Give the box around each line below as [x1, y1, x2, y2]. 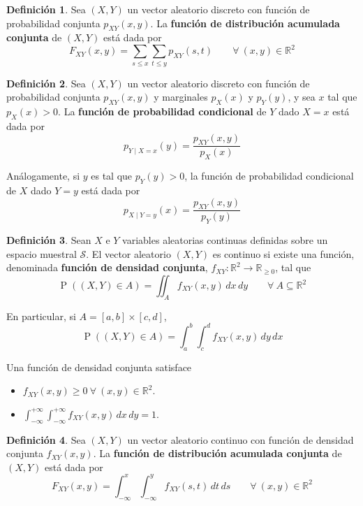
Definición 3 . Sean [6, 233, 91, 247]
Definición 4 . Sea [6, 432, 86, 447]
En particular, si [6, 308, 76, 323]
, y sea [288, 89, 316, 104]
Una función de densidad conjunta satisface [6, 359, 192, 374]
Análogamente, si [6, 168, 80, 183]
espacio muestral [6, 246, 77, 261]
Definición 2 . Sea [6, 75, 86, 90]
